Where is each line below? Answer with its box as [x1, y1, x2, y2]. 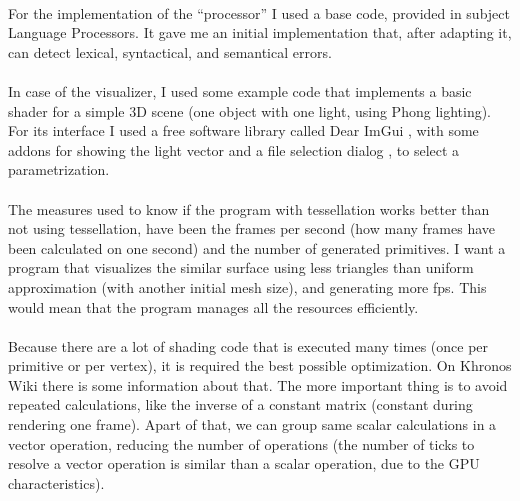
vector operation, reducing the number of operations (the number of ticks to [8, 433, 475, 454]
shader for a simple [8, 100, 125, 121]
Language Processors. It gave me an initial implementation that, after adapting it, [8, 22, 512, 43]
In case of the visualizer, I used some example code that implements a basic [8, 80, 472, 101]
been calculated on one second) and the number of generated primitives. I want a [8, 237, 506, 258]
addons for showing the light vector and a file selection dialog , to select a [8, 139, 460, 160]
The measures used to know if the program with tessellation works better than [8, 198, 490, 219]
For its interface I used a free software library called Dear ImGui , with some [8, 120, 479, 141]
